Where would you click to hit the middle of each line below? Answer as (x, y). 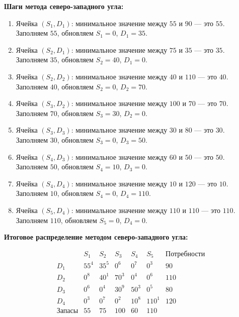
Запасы (67, 311)
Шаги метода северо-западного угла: (64, 6)
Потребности (185, 254)
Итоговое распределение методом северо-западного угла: (96, 237)
